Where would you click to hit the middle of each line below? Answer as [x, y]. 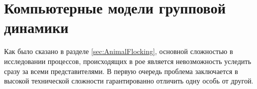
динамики [36, 27]
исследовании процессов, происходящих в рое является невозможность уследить [128, 61]
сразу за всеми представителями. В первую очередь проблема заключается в [121, 71]
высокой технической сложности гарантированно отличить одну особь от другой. [129, 81]
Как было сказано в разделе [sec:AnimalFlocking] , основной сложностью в [119, 51]
